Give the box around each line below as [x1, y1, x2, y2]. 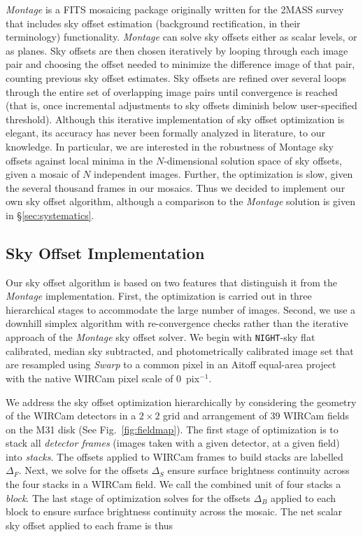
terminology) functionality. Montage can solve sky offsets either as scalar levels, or [6, 29, 357, 44]
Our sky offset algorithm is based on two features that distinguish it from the [6, 274, 337, 289]
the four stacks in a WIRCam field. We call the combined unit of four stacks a [6, 477, 341, 491]
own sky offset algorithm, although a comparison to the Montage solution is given [6, 194, 355, 209]
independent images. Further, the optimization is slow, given [94, 167, 353, 181]
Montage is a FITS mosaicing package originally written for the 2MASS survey [6, 2, 344, 16]
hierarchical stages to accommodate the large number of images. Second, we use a [6, 302, 356, 316]
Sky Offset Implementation [6, 242, 205, 263]
